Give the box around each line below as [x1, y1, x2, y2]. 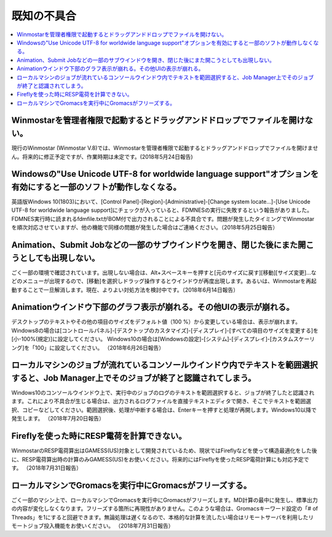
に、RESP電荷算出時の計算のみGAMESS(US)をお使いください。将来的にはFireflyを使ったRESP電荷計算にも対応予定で [11, 455, 310, 463]
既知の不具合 [11, 9, 77, 23]
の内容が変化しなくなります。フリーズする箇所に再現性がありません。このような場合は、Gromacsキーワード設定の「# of [11, 505, 318, 512]
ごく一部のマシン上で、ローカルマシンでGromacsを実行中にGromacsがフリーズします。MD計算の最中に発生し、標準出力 [11, 496, 318, 503]
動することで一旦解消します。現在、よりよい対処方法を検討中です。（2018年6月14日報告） [11, 286, 239, 293]
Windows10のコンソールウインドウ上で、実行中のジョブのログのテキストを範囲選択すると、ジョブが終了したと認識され [11, 389, 315, 396]
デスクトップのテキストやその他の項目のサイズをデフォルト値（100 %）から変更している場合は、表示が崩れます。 [11, 318, 301, 325]
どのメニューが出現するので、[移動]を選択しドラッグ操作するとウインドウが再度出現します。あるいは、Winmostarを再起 [11, 277, 317, 285]
